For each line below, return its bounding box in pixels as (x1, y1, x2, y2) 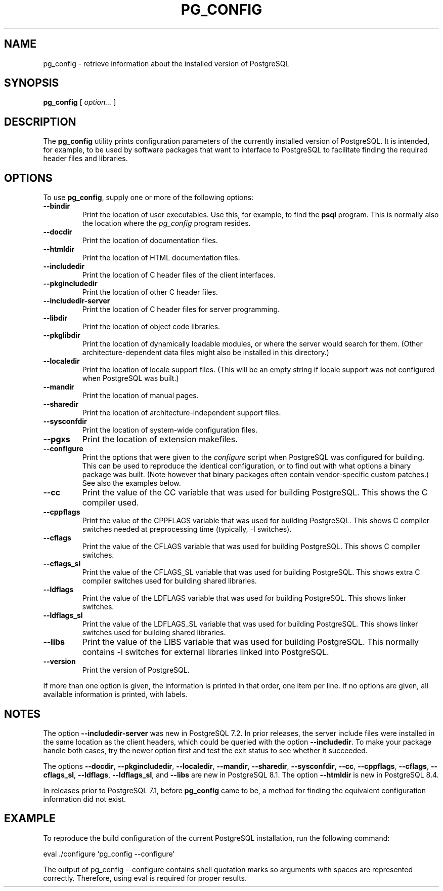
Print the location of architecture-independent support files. (82, 408, 281, 417)
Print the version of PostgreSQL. (82, 666, 190, 675)
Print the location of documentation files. (82, 236, 218, 245)
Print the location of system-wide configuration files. (82, 425, 257, 435)
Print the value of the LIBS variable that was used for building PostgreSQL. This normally (82, 637, 419, 647)
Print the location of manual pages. (82, 391, 199, 400)
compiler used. (82, 497, 139, 508)
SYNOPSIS (4, 76, 59, 90)
